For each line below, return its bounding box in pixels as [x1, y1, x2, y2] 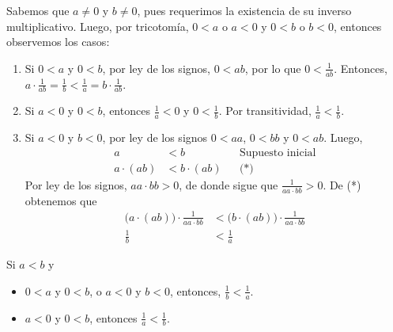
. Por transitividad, [218, 102, 312, 119]
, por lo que [244, 59, 301, 76]
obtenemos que [25, 192, 97, 208]
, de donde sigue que [179, 176, 278, 193]
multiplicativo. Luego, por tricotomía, [6, 17, 189, 34]
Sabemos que [6, 2, 70, 18]
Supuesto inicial [239, 147, 316, 158]
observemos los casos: [6, 33, 110, 50]
